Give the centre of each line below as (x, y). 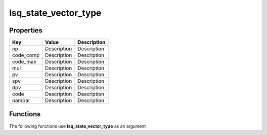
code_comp (26, 55)
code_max (24, 62)
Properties (26, 30)
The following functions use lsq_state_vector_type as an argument (77, 126)
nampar (21, 101)
